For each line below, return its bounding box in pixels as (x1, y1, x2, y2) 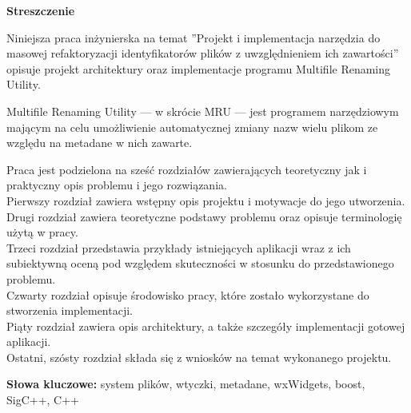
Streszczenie (6, 2, 75, 18)
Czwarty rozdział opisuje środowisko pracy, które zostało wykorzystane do (6, 286, 369, 303)
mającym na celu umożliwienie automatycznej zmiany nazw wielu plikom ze (6, 118, 378, 135)
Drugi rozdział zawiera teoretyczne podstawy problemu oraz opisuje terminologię (6, 208, 402, 224)
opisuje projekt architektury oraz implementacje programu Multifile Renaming (6, 60, 391, 77)
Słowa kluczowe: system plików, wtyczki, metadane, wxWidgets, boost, (6, 375, 365, 392)
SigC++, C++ (6, 391, 80, 408)
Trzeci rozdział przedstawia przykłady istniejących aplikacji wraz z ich (6, 239, 351, 256)
